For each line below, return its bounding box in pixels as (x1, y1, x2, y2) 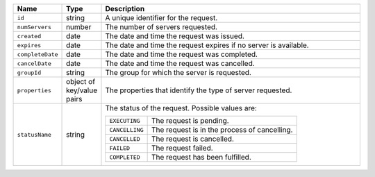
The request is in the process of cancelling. (151, 125, 293, 135)
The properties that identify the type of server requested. (105, 85, 292, 95)
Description (105, 4, 145, 13)
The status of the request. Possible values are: (105, 103, 257, 112)
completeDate (17, 51, 58, 58)
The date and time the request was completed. (105, 49, 258, 59)
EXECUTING (109, 117, 140, 124)
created (17, 32, 42, 40)
